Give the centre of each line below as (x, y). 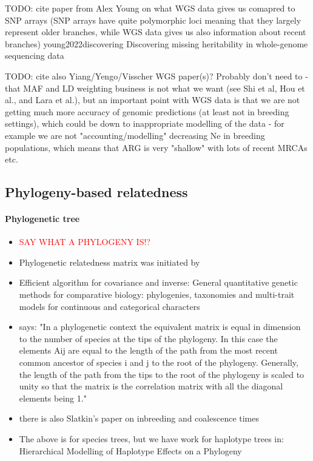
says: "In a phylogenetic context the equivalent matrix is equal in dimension (160, 327)
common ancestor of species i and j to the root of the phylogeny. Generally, (159, 362)
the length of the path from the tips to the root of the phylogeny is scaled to (162, 374)
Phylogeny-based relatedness (96, 192)
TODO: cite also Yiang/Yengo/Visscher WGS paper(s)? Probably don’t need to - (156, 76)
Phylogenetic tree (42, 219)
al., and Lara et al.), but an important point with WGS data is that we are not (153, 100)
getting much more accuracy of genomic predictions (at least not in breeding (147, 111)
